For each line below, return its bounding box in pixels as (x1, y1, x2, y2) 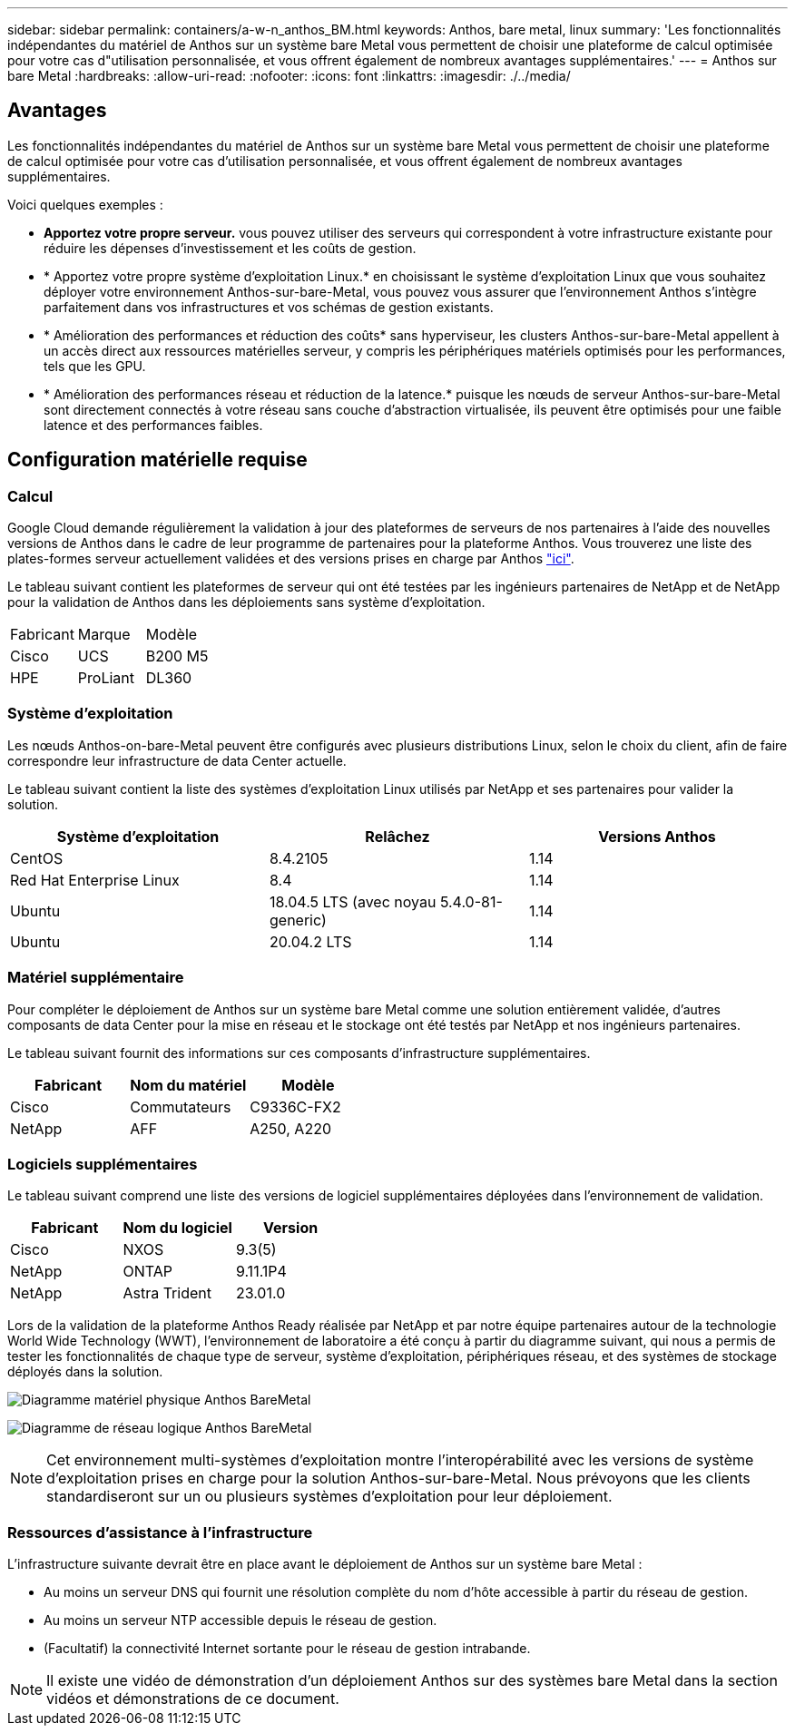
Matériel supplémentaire (7, 968, 184, 987)
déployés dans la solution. (7, 1364, 163, 1380)
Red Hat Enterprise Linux (10, 870, 180, 889)
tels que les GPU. (44, 357, 146, 374)
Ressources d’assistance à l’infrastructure (7, 1522, 313, 1542)
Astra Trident (123, 1284, 211, 1303)
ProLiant (77, 669, 135, 688)
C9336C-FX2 (250, 1097, 341, 1116)
